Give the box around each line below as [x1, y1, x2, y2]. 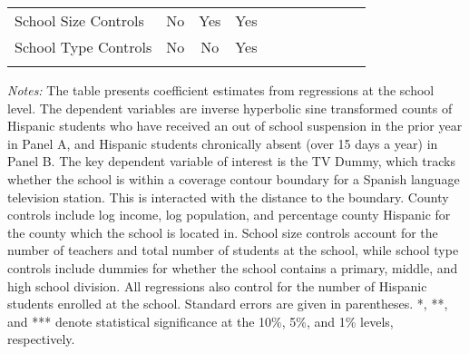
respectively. [7, 329, 75, 349]
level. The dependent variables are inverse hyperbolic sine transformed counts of [7, 98, 453, 117]
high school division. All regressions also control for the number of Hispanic [7, 276, 427, 295]
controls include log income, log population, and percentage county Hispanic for [7, 205, 451, 224]
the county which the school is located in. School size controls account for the [7, 222, 438, 241]
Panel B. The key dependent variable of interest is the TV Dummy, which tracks [7, 152, 456, 171]
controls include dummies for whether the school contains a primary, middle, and [7, 258, 458, 277]
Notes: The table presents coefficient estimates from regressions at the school [7, 81, 435, 99]
